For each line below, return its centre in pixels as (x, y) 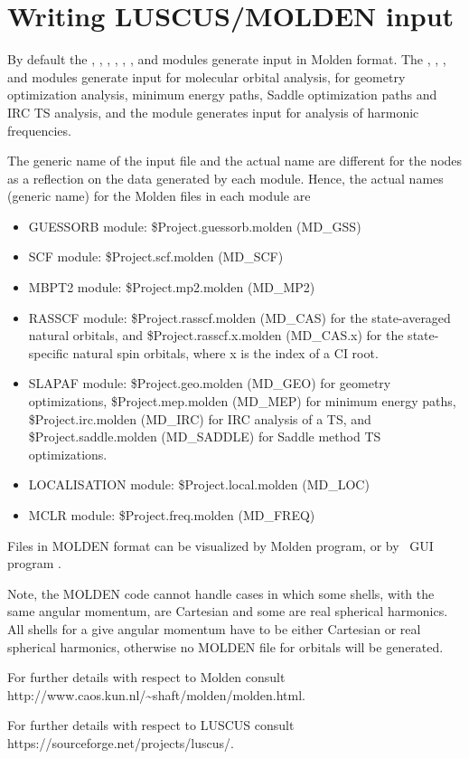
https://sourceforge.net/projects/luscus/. (121, 742)
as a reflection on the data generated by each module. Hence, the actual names (225, 178)
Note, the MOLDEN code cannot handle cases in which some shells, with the (221, 593)
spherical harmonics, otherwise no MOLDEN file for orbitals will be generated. (225, 646)
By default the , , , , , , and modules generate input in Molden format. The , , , (227, 59)
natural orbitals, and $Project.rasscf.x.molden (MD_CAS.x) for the (216, 335)
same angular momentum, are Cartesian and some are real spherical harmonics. (228, 611)
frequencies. (39, 130)
